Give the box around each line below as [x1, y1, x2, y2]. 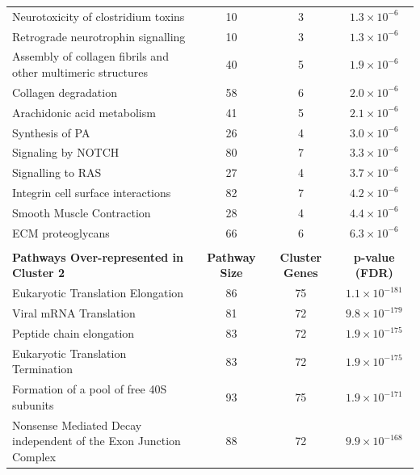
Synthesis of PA [12, 124, 90, 141]
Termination [12, 360, 73, 377]
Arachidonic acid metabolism [12, 103, 156, 120]
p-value [354, 248, 395, 265]
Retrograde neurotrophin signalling [12, 27, 186, 44]
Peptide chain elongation [12, 325, 135, 341]
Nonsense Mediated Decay [12, 416, 142, 433]
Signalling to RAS [12, 164, 102, 181]
